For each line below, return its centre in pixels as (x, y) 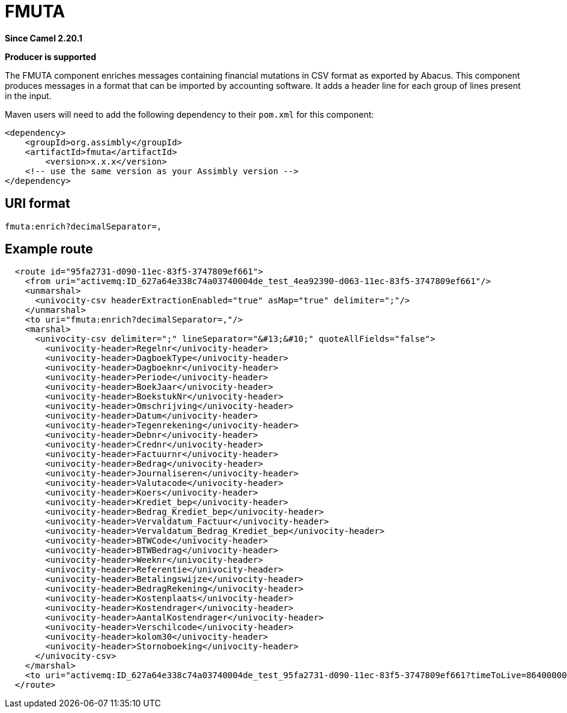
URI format (38, 204)
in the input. (28, 96)
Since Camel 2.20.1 (44, 38)
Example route (49, 249)
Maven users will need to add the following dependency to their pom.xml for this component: (190, 114)
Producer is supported (51, 56)
